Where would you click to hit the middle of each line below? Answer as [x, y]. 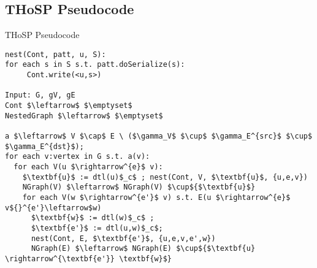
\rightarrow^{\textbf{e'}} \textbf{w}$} [89, 258]
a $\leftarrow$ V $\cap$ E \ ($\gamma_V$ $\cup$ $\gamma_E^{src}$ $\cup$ [159, 136]
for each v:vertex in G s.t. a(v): [78, 157]
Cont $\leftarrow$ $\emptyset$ [69, 106]
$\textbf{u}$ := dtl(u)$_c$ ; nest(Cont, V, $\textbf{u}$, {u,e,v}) [165, 177]
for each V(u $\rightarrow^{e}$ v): [88, 167]
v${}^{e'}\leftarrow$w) [53, 208]
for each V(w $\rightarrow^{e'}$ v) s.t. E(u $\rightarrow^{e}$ [156, 197]
